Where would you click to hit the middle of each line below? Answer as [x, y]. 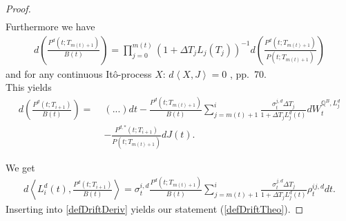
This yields [29, 87]
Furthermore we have [50, 27]
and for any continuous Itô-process [79, 73]
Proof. [18, 8]
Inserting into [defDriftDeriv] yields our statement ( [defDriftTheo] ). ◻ [155, 209]
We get [20, 167]
